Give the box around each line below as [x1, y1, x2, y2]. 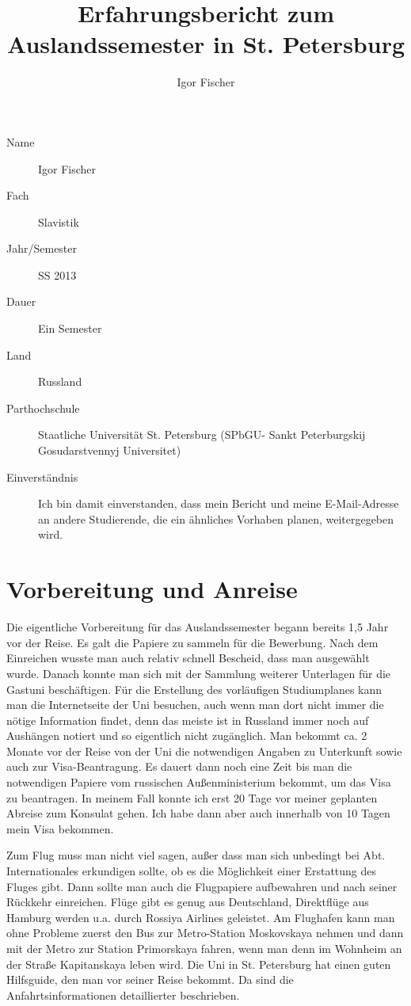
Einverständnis [6, 468, 78, 485]
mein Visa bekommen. [6, 820, 114, 836]
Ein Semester [38, 320, 102, 337]
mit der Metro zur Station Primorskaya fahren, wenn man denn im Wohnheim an [6, 940, 402, 956]
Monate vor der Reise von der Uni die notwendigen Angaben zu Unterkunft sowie [6, 742, 402, 759]
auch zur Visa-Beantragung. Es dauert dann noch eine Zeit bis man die [6, 758, 352, 775]
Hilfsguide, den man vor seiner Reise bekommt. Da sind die [6, 971, 294, 988]
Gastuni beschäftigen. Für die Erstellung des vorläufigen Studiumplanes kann [6, 680, 382, 697]
